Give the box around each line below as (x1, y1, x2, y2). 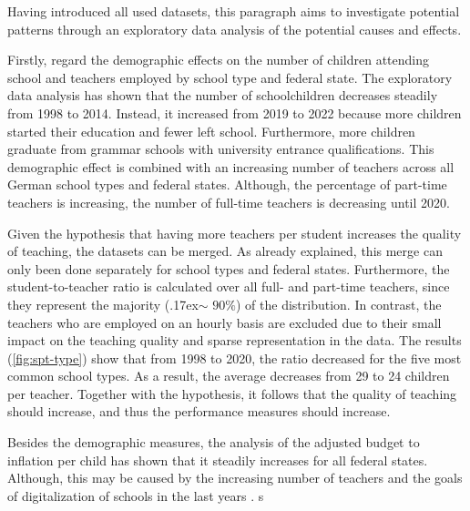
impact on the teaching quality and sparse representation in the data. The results (7, 331, 462, 350)
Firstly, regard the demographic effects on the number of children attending (7, 50, 429, 69)
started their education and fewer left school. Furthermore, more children (7, 121, 415, 140)
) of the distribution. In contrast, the (235, 294, 442, 313)
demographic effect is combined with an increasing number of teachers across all (7, 157, 455, 176)
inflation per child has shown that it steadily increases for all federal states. (7, 450, 428, 469)
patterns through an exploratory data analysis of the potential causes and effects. (7, 19, 462, 38)
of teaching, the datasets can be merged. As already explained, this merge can (7, 241, 443, 261)
